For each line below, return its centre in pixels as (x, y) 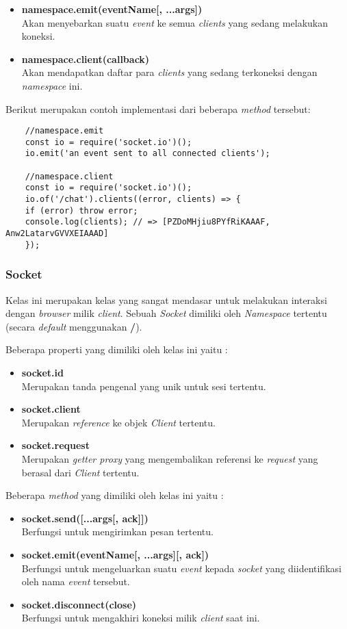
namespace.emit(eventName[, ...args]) (112, 9)
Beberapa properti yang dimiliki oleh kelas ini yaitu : (117, 349)
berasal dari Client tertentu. (80, 472)
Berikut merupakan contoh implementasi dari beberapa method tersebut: (158, 108)
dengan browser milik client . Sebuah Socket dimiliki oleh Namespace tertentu (166, 313)
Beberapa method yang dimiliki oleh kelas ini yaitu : (115, 495)
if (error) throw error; (81, 210)
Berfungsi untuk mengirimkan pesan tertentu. (117, 531)
